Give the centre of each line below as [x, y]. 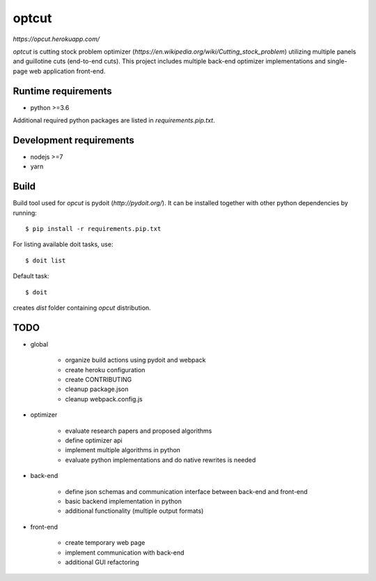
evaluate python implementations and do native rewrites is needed [160, 460]
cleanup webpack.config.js [104, 399]
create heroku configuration [105, 369]
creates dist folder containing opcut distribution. [82, 308]
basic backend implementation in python [124, 501]
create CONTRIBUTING [99, 380]
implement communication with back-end [125, 552]
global [39, 344]
